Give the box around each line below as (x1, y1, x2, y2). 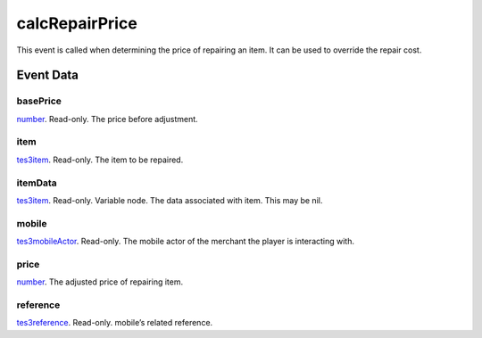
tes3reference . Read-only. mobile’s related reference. (16, 317, 213, 328)
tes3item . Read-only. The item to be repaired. (16, 154, 184, 165)
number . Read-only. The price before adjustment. (16, 113, 198, 124)
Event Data (16, 68, 79, 83)
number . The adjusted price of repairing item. (16, 276, 183, 287)
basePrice (16, 95, 62, 107)
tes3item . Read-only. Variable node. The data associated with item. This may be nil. (16, 194, 323, 205)
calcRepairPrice (16, 13, 137, 33)
